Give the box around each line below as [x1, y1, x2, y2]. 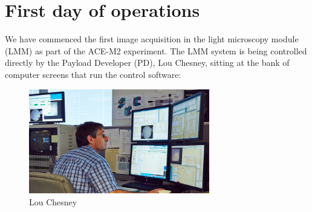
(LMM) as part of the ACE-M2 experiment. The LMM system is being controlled [5, 44, 307, 57]
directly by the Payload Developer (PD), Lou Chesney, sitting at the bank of [5, 56, 290, 69]
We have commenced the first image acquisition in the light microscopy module [5, 33, 299, 45]
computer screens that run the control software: [5, 68, 181, 80]
